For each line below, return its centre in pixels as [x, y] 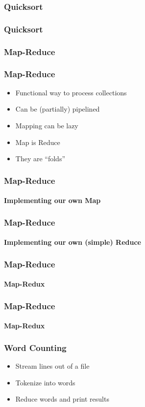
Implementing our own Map [52, 200]
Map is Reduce [38, 142]
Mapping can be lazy [47, 125]
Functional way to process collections [71, 92]
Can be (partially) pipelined [58, 109]
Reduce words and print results [62, 399]
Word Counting [35, 347]
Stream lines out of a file [52, 366]
